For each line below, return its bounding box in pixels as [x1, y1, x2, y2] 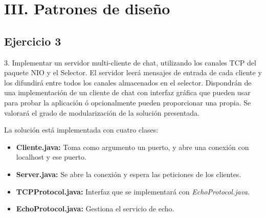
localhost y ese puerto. [16, 151, 86, 162]
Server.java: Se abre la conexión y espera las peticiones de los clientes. [16, 168, 241, 179]
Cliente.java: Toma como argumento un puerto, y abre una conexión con [16, 141, 249, 152]
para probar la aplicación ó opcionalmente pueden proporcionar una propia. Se [4, 97, 251, 107]
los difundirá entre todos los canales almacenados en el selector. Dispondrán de [4, 77, 252, 88]
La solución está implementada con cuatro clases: [4, 124, 159, 135]
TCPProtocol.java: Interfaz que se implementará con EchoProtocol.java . [16, 186, 250, 197]
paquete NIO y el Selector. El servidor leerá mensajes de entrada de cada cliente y [4, 67, 262, 78]
